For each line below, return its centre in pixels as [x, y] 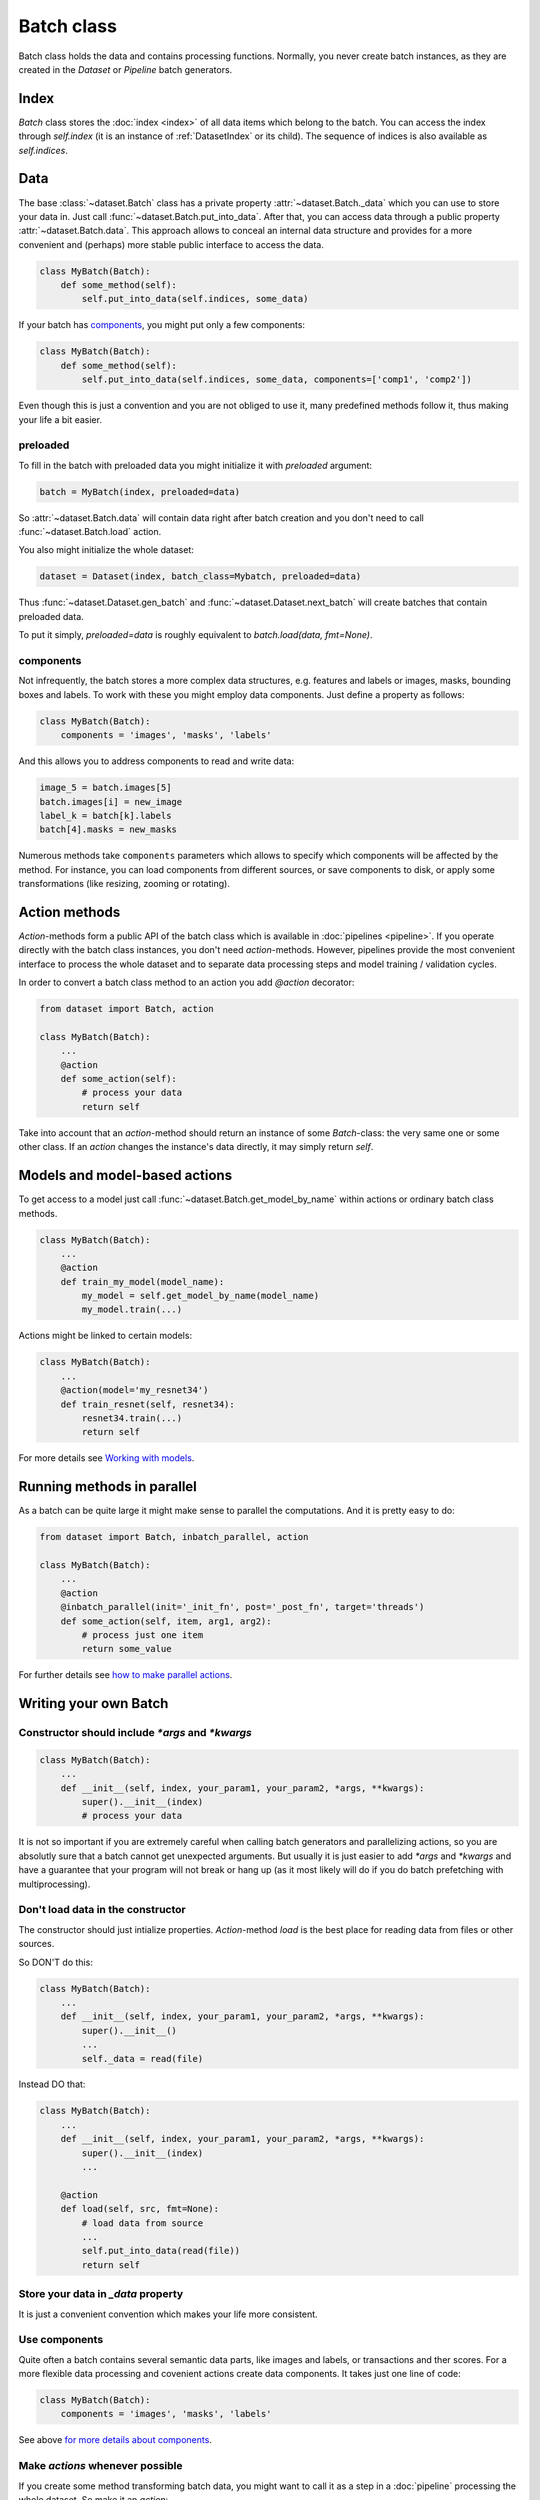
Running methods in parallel [107, 1486]
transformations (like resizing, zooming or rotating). [124, 884]
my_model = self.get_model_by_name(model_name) [200, 1296]
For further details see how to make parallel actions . [125, 1675]
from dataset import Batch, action [126, 1009]
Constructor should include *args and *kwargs [135, 1733]
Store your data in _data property [101, 2294]
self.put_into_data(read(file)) [160, 2251]
